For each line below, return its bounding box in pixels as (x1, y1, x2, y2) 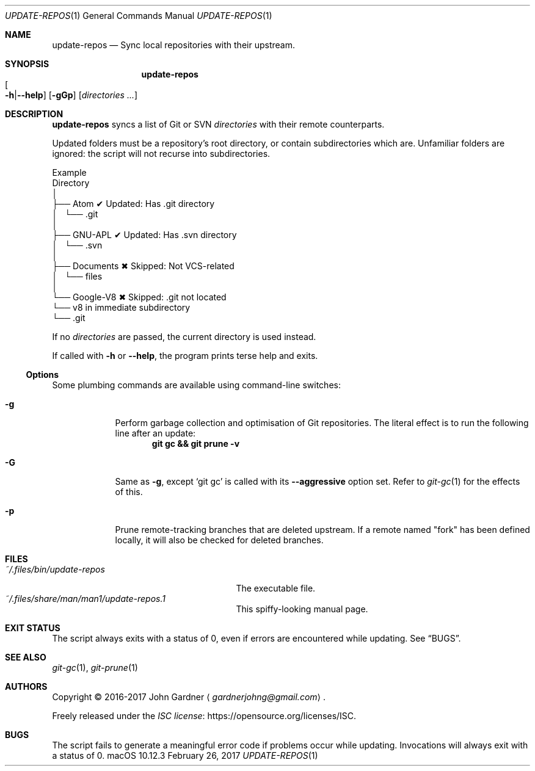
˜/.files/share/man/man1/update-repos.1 (5, 593, 166, 604)
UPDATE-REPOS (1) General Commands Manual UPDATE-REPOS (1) (5, 10, 272, 21)
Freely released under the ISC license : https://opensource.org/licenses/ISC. (52, 711, 357, 721)
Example (52, 167, 87, 178)
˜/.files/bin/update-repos (5, 564, 105, 574)
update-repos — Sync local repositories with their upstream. (52, 40, 295, 50)
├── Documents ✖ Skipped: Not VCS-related (52, 261, 235, 271)
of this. (115, 487, 143, 497)
